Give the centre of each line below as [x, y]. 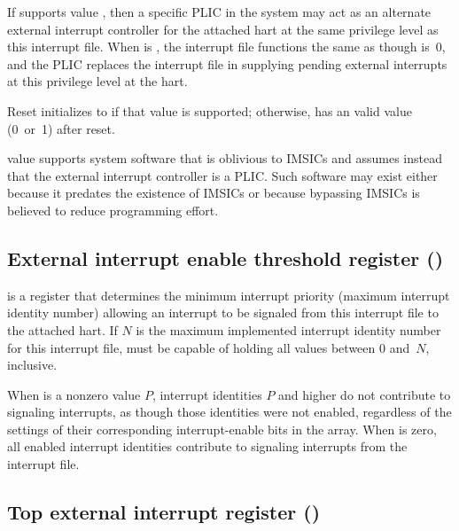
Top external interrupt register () [164, 512]
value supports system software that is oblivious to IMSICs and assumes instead [225, 158]
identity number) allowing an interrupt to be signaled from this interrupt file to [223, 312]
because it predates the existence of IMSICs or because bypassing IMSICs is [214, 193]
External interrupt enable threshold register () [226, 258]
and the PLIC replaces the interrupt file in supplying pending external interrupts [227, 63]
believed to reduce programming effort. [113, 210]
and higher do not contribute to [365, 394]
